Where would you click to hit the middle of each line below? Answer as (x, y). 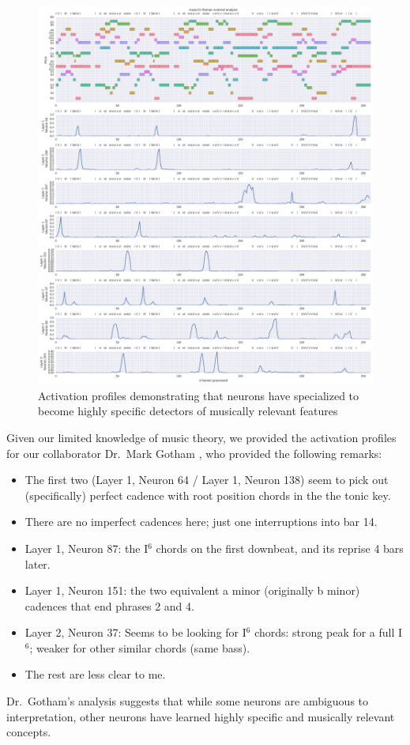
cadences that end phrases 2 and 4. (109, 605)
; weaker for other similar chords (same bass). (140, 647)
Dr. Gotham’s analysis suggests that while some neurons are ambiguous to (188, 701)
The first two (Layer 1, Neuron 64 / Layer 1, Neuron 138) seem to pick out (207, 480)
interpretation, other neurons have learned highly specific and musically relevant (201, 716)
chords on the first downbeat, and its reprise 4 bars (280, 548)
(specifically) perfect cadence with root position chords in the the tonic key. (208, 495)
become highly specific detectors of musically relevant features (188, 411)
